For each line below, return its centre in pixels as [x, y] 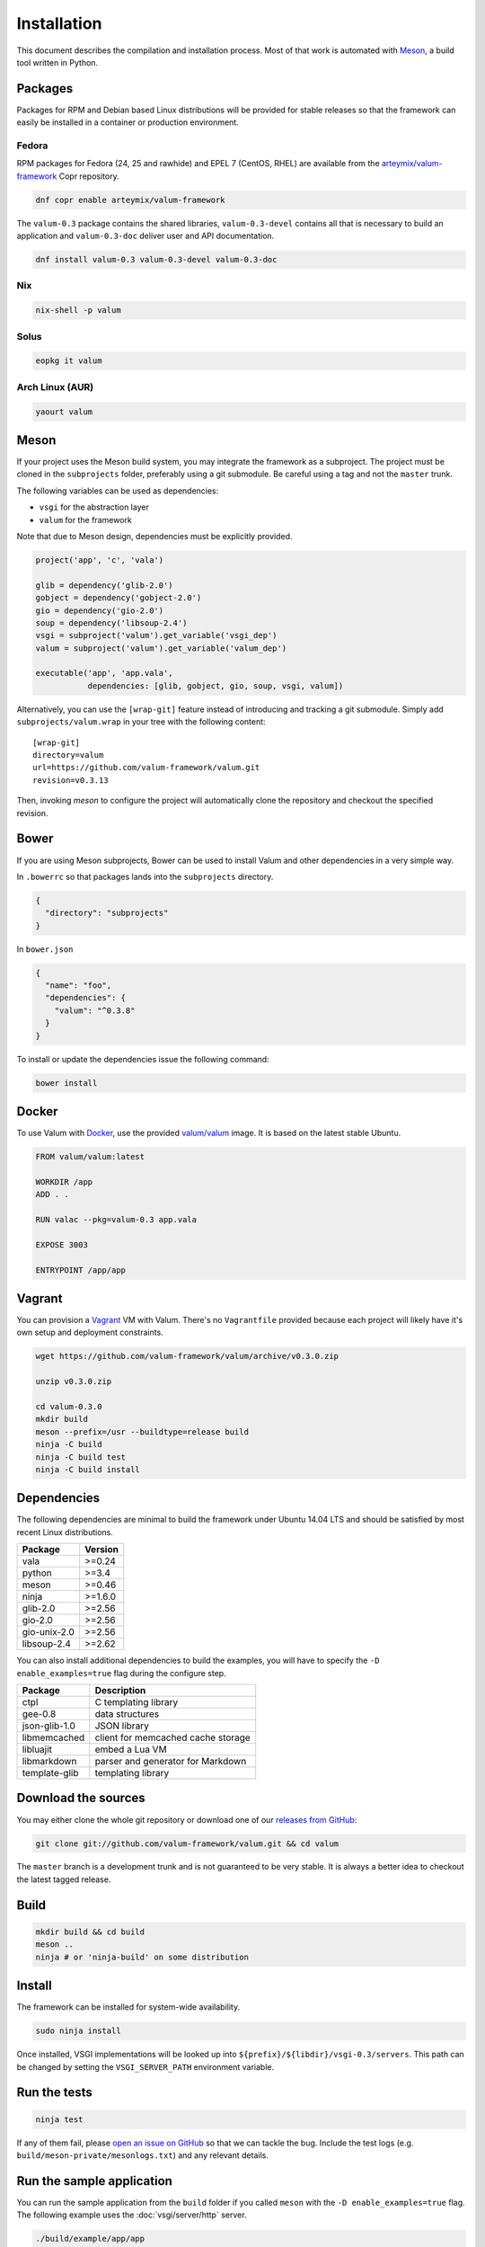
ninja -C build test [80, 1457]
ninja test [59, 2119]
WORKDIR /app [64, 1181]
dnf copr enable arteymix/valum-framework [130, 200]
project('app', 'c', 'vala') [100, 560]
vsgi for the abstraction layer [94, 507]
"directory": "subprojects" [107, 913]
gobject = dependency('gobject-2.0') [119, 598]
